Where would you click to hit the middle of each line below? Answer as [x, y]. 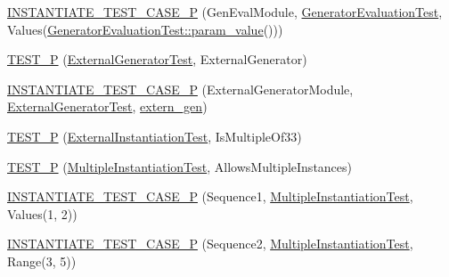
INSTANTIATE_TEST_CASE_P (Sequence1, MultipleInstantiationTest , [210, 196]
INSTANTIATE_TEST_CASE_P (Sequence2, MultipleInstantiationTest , [210, 244]
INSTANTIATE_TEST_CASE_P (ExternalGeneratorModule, [180, 89]
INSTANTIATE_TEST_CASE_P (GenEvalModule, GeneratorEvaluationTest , [225, 12]
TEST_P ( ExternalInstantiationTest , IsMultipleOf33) [155, 136]
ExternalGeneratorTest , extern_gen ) [107, 106]
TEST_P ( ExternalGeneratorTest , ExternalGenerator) [157, 59]
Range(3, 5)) [42, 261]
